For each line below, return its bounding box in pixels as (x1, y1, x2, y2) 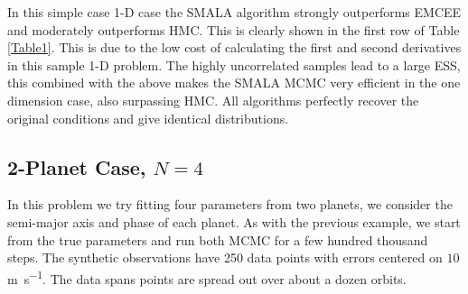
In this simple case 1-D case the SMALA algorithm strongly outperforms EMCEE (7, 3, 462, 21)
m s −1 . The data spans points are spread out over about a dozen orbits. (7, 266, 407, 288)
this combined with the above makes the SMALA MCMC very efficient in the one (7, 73, 461, 92)
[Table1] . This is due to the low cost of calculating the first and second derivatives (7, 38, 462, 57)
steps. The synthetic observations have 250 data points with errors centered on (7, 248, 443, 267)
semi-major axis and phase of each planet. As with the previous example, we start (7, 212, 461, 231)
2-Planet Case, (7, 152, 146, 180)
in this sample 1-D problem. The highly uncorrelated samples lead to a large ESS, (7, 55, 461, 74)
